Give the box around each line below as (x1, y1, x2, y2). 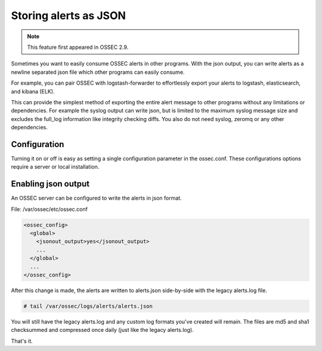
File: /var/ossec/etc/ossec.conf (11, 206, 88, 213)
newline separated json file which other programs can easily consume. (11, 69, 185, 76)
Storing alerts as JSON (11, 9, 126, 22)
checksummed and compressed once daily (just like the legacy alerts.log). (11, 327, 194, 334)
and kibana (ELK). (11, 88, 55, 95)
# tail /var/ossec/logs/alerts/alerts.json (23, 303, 153, 309)
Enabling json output (11, 179, 89, 189)
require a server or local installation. (11, 163, 100, 170)
